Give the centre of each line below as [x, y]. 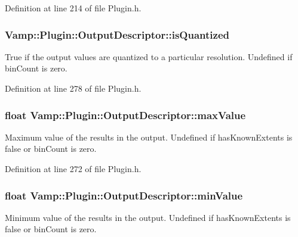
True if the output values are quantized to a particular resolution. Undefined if [149, 56]
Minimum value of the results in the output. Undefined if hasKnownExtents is [148, 217]
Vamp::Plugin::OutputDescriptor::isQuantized [117, 34]
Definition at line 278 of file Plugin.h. [73, 88]
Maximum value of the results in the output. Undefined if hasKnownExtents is [149, 137]
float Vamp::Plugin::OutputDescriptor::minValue [124, 195]
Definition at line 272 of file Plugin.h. [73, 169]
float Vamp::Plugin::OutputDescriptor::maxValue [125, 115]
